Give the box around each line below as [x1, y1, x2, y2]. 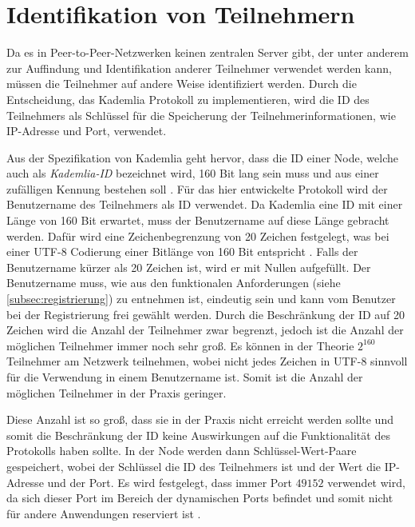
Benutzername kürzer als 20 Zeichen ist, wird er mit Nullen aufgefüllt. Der [6, 258, 371, 275]
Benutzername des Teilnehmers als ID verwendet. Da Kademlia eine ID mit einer [6, 196, 403, 213]
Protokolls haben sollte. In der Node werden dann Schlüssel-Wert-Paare [6, 442, 357, 459]
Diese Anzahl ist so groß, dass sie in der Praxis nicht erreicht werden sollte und [6, 411, 393, 428]
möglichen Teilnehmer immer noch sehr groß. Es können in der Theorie [6, 337, 354, 353]
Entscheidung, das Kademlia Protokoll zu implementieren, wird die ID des [6, 90, 370, 107]
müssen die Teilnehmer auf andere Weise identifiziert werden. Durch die [6, 75, 357, 92]
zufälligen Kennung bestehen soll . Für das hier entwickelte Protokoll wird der [6, 180, 388, 197]
